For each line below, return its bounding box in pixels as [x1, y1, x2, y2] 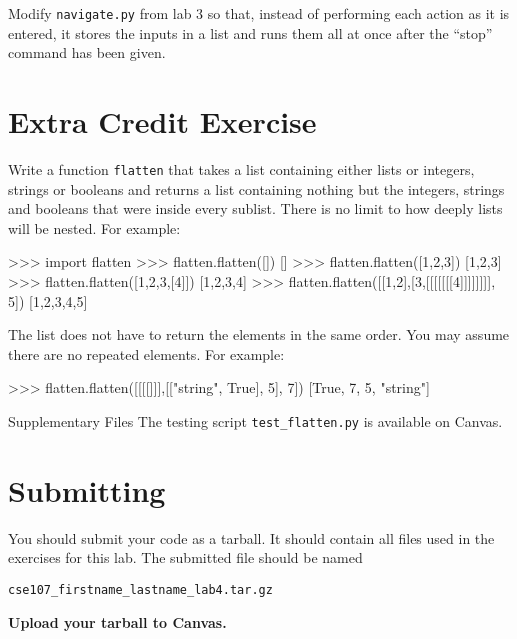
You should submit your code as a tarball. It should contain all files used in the [8, 527, 495, 548]
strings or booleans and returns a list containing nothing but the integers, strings [8, 178, 505, 199]
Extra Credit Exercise [8, 101, 317, 142]
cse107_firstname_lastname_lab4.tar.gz [8, 582, 273, 597]
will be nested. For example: [8, 217, 181, 238]
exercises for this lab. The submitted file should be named [8, 547, 363, 568]
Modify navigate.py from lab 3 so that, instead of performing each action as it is [8, 3, 510, 23]
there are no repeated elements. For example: [8, 343, 285, 364]
